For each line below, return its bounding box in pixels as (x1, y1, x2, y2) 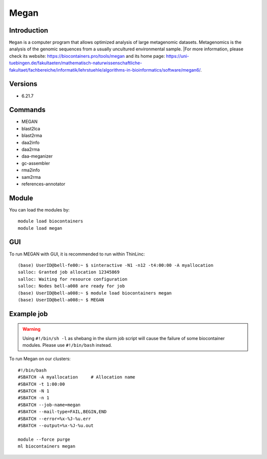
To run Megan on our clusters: (9, 356, 71, 362)
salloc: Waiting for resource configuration (18, 276, 128, 282)
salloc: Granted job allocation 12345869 (18, 269, 120, 275)
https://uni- (166, 53, 189, 59)
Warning (22, 326, 41, 332)
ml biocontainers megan (18, 444, 76, 449)
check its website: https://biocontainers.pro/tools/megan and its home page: (9, 53, 165, 59)
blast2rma (21, 132, 42, 138)
